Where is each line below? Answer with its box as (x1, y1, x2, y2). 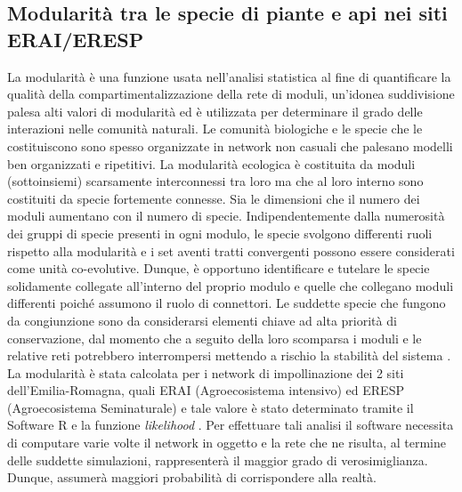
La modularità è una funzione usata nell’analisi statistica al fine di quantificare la (7, 67, 451, 85)
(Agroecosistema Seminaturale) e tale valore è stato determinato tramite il (7, 398, 414, 416)
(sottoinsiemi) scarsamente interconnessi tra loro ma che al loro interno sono (7, 172, 424, 190)
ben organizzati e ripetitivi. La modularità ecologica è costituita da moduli (7, 154, 416, 173)
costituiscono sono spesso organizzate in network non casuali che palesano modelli (7, 136, 453, 155)
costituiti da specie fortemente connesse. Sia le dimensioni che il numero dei (7, 189, 420, 207)
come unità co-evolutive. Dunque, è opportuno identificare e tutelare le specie (7, 259, 430, 278)
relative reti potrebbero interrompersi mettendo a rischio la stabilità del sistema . (7, 346, 451, 365)
